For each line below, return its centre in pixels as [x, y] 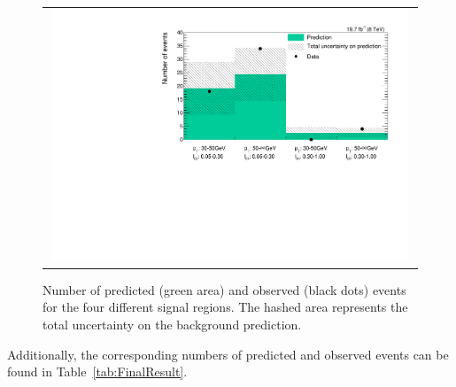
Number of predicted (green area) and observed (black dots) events [224, 289]
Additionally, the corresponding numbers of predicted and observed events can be [228, 354]
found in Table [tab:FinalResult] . [97, 372]
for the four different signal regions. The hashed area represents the [225, 307]
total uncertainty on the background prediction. [172, 324]
